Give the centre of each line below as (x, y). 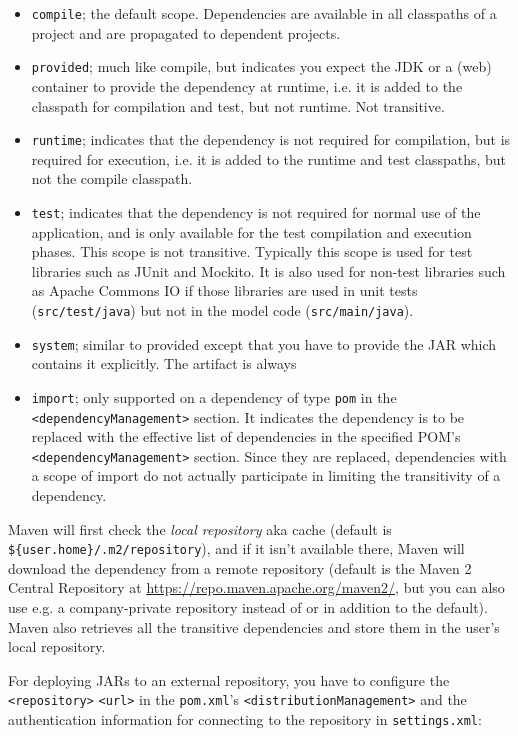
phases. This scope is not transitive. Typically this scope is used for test (252, 251)
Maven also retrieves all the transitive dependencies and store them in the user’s (254, 626)
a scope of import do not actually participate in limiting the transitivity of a (266, 475)
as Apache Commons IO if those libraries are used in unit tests (224, 290)
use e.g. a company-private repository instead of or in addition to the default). (248, 607)
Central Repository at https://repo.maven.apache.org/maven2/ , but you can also (256, 587)
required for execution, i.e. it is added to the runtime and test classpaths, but (269, 158)
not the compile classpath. (112, 178)
